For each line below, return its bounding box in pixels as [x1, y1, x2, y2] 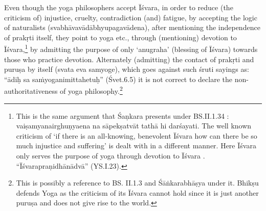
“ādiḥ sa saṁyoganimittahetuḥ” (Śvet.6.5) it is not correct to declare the [4, 73, 232, 84]
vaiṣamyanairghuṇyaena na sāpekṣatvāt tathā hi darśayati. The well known [16, 120, 252, 131]
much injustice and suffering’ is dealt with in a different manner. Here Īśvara [16, 140, 256, 151]
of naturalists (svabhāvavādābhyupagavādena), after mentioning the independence [4, 22, 260, 33]
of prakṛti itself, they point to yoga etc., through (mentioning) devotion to [4, 32, 237, 42]
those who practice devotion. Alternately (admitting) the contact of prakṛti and [4, 54, 254, 64]
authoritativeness [4, 86, 58, 96]
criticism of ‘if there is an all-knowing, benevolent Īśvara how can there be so [16, 130, 257, 141]
